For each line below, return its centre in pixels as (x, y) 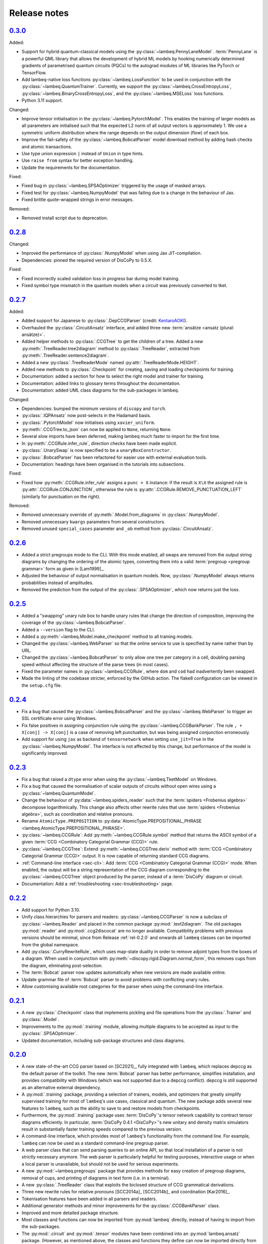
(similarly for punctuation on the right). (61, 496)
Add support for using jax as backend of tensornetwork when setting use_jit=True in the (118, 739)
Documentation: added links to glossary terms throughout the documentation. (101, 383)
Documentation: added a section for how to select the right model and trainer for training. (113, 376)
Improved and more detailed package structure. (70, 1213)
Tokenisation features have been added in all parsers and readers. (89, 1199)
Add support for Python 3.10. (51, 910)
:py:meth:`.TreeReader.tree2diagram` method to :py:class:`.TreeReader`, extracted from (111, 348)
